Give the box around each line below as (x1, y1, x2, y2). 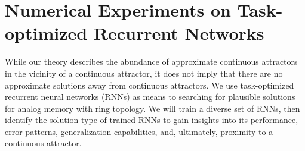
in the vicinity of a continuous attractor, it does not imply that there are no (5, 67, 283, 79)
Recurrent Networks (93, 21, 264, 45)
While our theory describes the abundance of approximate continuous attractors (5, 55, 298, 68)
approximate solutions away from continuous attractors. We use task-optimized (5, 78, 294, 91)
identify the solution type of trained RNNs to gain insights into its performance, (5, 114, 298, 126)
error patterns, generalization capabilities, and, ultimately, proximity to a (5, 125, 273, 137)
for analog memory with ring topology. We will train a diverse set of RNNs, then (5, 102, 300, 114)
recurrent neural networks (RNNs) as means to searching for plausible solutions (5, 90, 295, 103)
